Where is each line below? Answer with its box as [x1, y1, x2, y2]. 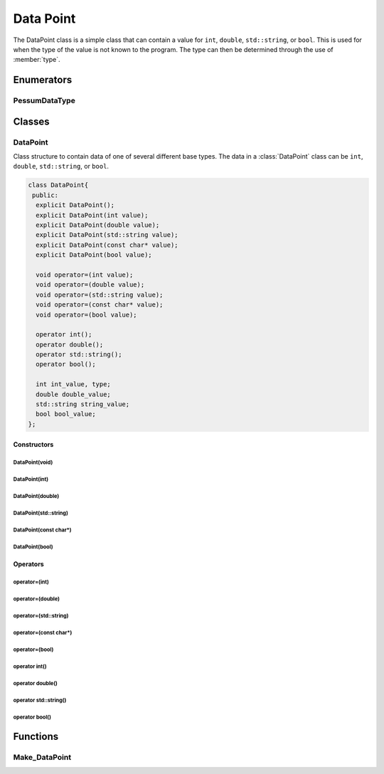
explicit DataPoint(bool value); [36, 251, 152, 259]
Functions [13, 730, 59, 743]
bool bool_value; [36, 410, 96, 418]
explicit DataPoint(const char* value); [36, 240, 178, 249]
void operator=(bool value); [36, 310, 138, 319]
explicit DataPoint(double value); [36, 221, 160, 229]
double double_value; [36, 390, 112, 398]
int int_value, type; [36, 381, 112, 388]
